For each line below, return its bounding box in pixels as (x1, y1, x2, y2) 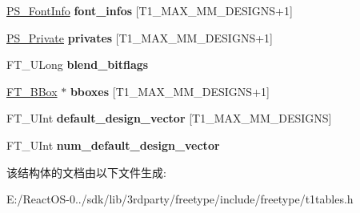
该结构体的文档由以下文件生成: (6, 163, 166, 180)
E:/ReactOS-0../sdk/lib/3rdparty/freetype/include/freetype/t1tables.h (6, 191, 354, 207)
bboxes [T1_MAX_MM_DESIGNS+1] (70, 82, 270, 99)
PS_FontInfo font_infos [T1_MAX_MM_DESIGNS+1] (6, 2, 293, 18)
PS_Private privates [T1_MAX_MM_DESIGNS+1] (6, 29, 273, 46)
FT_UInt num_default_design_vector (6, 136, 220, 153)
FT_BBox (6, 82, 58, 99)
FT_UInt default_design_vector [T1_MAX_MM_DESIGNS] (6, 110, 332, 127)
